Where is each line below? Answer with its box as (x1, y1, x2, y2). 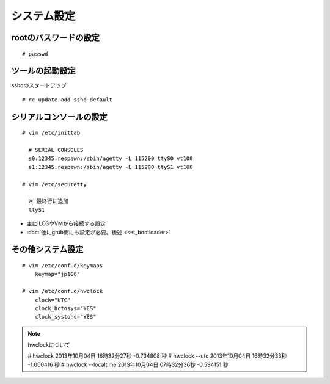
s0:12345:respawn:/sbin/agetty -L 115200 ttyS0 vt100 (28, 155, 193, 162)
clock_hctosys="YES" (34, 305, 97, 311)
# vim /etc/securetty (22, 181, 87, 187)
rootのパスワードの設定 (11, 32, 100, 43)
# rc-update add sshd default (22, 96, 113, 103)
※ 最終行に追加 (28, 198, 69, 205)
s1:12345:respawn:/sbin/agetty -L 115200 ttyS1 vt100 (28, 164, 193, 170)
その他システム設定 (11, 244, 84, 255)
